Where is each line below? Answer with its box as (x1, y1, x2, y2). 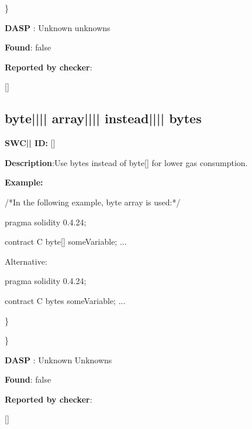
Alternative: (5, 255, 47, 267)
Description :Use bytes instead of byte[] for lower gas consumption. (5, 156, 248, 168)
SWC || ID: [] (5, 137, 56, 149)
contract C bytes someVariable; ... (5, 294, 126, 306)
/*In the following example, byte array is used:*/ (5, 195, 181, 208)
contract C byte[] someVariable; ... (5, 235, 127, 248)
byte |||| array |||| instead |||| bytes (5, 109, 202, 127)
